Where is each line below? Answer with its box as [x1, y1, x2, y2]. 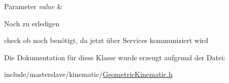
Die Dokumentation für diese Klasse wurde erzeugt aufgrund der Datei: [4, 52, 225, 62]
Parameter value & [4, 1, 63, 11]
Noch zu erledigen [4, 18, 60, 28]
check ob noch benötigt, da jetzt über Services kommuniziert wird [4, 35, 209, 46]
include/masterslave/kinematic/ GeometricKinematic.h [4, 69, 173, 79]
